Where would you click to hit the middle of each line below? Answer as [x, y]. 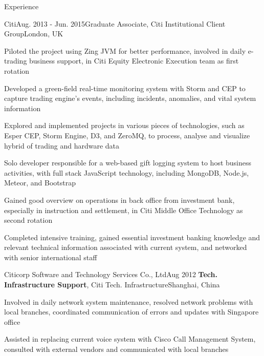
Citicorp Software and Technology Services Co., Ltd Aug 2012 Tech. [111, 274]
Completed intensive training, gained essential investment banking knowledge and [132, 237]
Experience [21, 6]
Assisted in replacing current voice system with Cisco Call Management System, [130, 339]
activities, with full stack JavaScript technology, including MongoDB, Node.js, [127, 172]
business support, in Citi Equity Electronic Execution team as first [134, 61]
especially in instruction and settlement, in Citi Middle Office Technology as [124, 210]
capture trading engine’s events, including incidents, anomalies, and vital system [130, 98]
